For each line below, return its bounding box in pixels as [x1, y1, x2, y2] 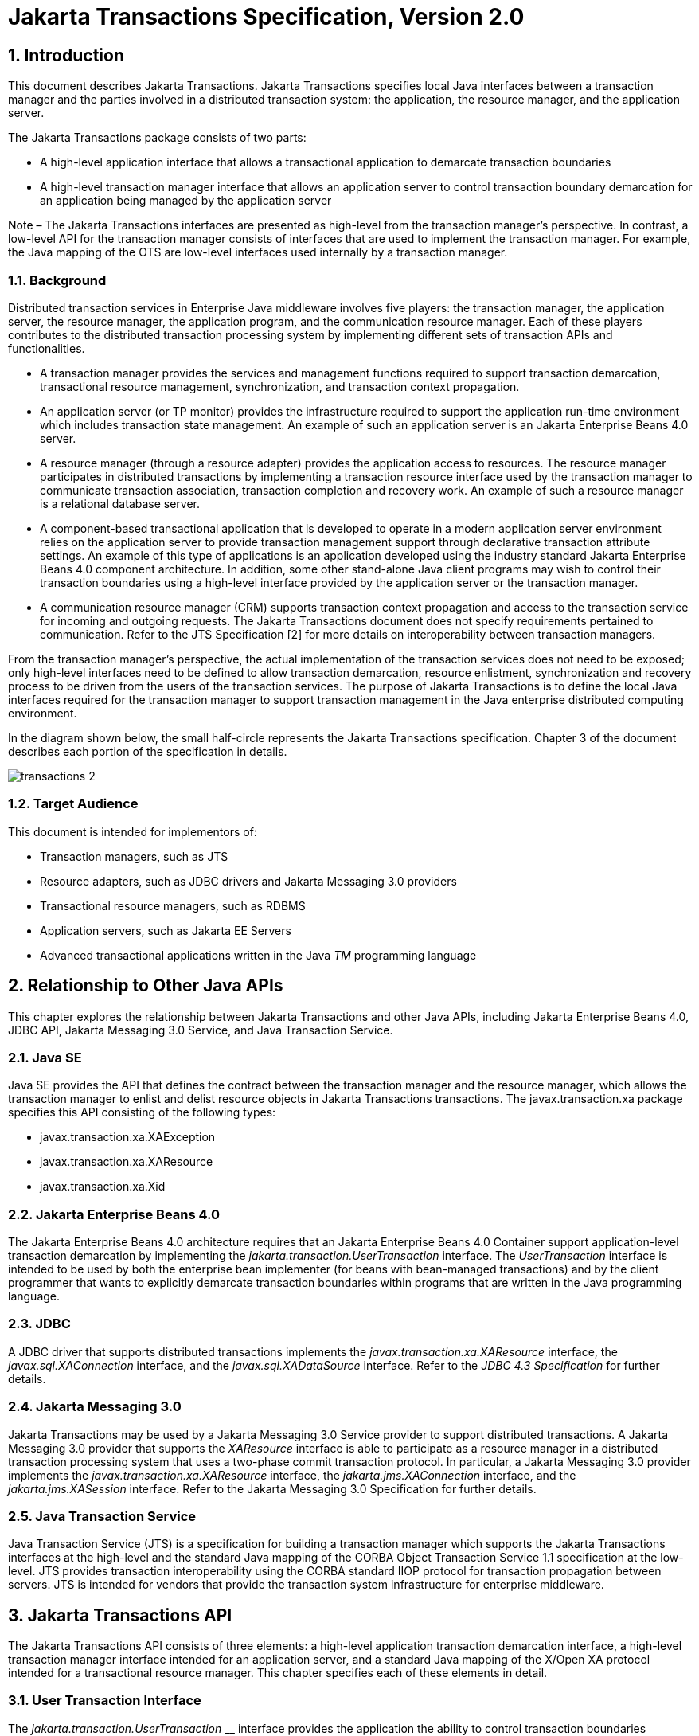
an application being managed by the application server [40, 194, 332, 208]
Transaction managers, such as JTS [40, 849, 228, 863]
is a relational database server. [40, 496, 201, 510]
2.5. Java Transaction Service [8, 1507, 197, 1524]
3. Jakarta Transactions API [8, 1605, 232, 1625]
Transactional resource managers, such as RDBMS [40, 898, 306, 913]
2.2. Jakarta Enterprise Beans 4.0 [8, 1206, 221, 1222]
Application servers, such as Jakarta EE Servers [40, 923, 291, 937]
